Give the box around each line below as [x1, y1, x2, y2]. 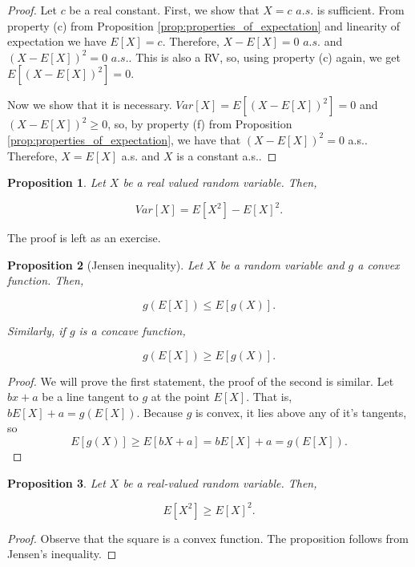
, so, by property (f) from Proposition [107, 115, 292, 132]
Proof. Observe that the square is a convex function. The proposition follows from [7, 529, 409, 546]
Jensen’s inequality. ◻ [7, 545, 117, 562]
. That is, [246, 388, 292, 405]
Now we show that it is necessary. [7, 96, 172, 113]
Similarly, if [7, 322, 66, 339]
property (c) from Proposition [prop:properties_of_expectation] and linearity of [7, 17, 400, 34]
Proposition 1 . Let [7, 174, 106, 191]
